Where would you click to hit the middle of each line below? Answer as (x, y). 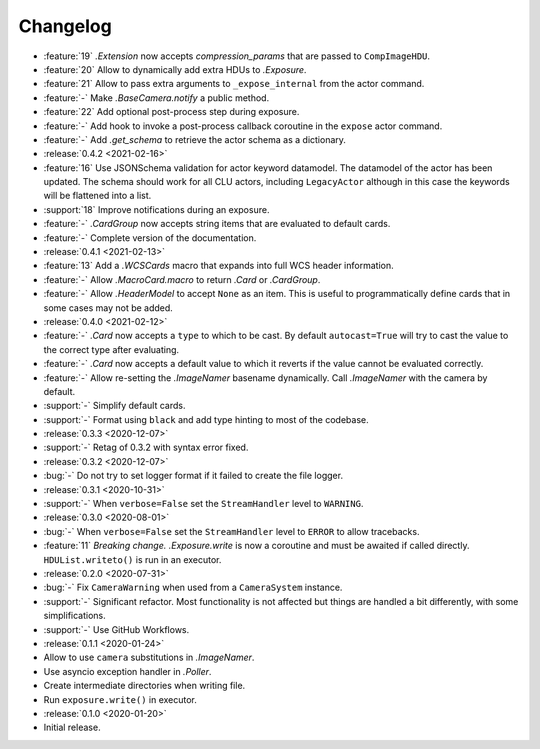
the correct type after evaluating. (111, 349)
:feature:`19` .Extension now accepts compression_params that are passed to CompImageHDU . (236, 56)
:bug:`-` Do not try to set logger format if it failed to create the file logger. (193, 476)
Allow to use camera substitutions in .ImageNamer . (149, 657)
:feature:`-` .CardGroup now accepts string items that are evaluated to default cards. (217, 224)
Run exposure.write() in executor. (120, 699)
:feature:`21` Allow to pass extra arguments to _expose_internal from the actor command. (234, 84)
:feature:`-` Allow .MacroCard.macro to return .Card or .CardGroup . (182, 279)
